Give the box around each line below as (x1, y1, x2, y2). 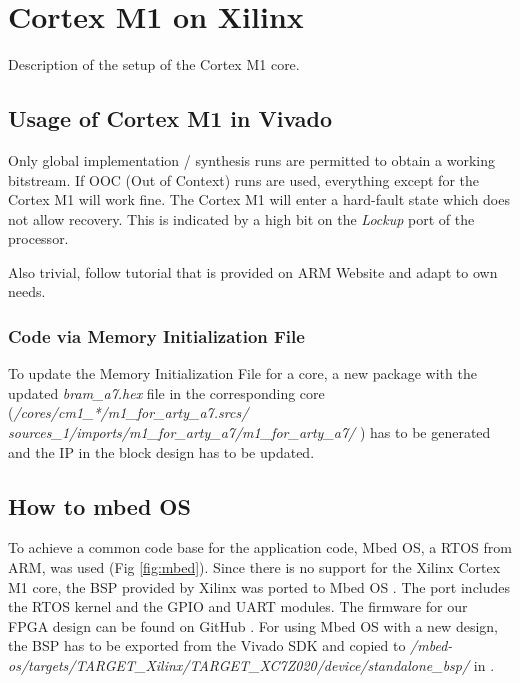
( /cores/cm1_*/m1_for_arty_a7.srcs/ (8, 402, 249, 423)
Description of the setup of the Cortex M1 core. (8, 54, 300, 75)
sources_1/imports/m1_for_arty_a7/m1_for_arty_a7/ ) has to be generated (8, 422, 491, 443)
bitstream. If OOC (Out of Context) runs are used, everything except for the (8, 169, 479, 190)
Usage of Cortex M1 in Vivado (8, 103, 333, 134)
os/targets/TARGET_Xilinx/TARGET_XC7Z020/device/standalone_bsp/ (8, 655, 470, 676)
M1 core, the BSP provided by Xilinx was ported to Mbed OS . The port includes (8, 576, 511, 597)
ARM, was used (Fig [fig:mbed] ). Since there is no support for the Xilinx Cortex (8, 557, 501, 578)
